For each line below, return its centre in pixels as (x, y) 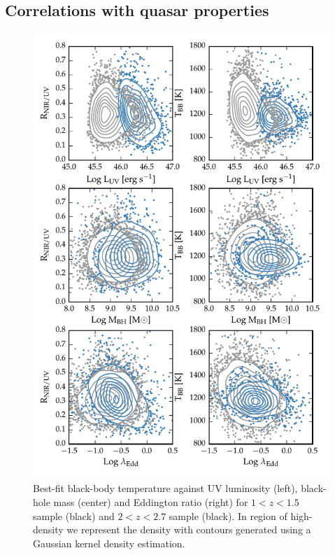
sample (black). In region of (228, 515)
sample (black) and (74, 515)
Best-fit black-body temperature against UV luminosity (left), (165, 488)
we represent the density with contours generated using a (189, 529)
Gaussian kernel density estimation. (109, 543)
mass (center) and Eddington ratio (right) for (151, 502)
